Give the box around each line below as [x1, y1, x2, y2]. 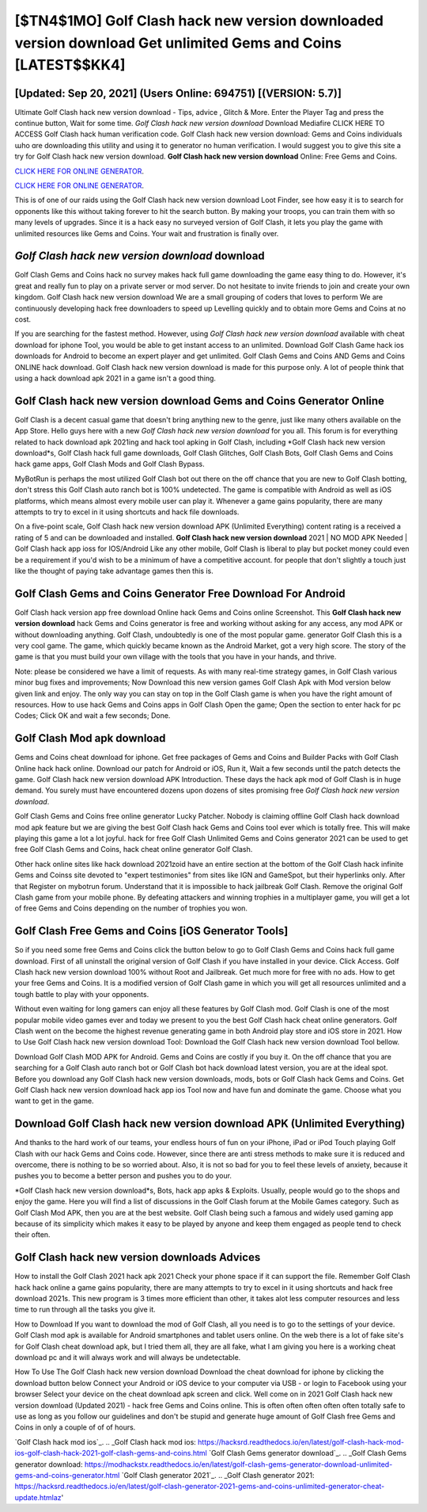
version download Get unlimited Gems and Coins [14, 34, 342, 52]
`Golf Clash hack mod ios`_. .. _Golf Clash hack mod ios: [14, 1437, 197, 1446]
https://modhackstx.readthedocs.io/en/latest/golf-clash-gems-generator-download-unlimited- [84, 1459, 393, 1469]
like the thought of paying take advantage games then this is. [14, 566, 213, 575]
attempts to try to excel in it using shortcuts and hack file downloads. [14, 507, 240, 517]
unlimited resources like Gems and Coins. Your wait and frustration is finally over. [14, 228, 279, 238]
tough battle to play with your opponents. [14, 989, 149, 998]
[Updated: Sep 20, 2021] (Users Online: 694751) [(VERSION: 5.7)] [14, 86, 342, 100]
